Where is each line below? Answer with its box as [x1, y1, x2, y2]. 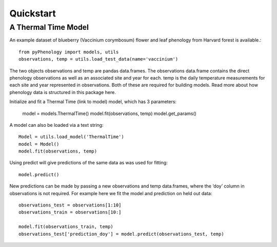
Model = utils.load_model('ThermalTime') [18, 134, 124, 140]
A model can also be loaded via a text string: [9, 122, 104, 128]
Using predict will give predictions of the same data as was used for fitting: [9, 160, 168, 166]
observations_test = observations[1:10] [18, 202, 122, 208]
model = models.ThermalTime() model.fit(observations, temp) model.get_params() [22, 110, 197, 117]
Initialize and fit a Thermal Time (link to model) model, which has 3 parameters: [9, 99, 177, 105]
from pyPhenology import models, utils [18, 49, 119, 55]
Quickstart [9, 8, 56, 19]
